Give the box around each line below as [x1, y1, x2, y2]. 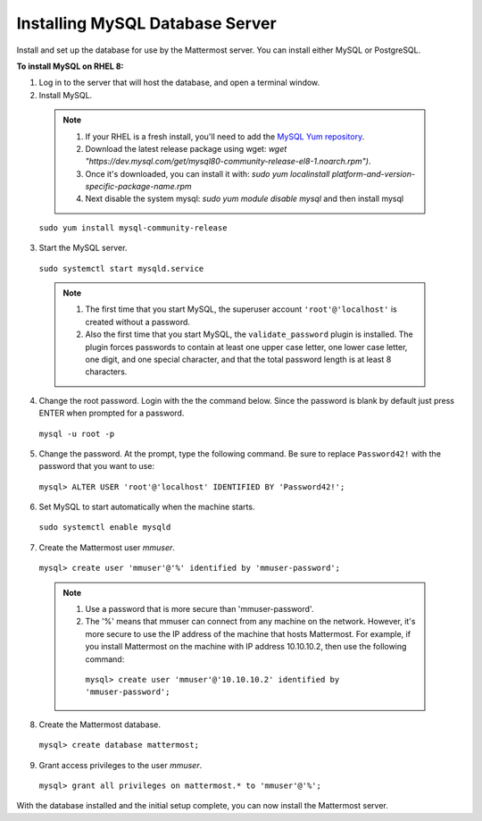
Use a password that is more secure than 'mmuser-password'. [85, 604, 314, 615]
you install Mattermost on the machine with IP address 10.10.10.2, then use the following [85, 641, 407, 652]
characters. [85, 366, 128, 377]
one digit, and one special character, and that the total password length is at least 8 [85, 354, 392, 364]
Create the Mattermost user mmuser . [38, 541, 176, 553]
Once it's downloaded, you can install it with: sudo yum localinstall [85, 168, 330, 179]
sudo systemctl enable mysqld [38, 523, 171, 532]
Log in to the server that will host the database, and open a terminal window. [38, 77, 320, 88]
